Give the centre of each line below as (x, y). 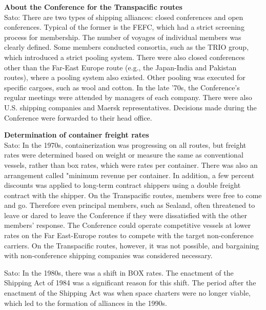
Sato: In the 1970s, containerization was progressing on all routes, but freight (125, 144)
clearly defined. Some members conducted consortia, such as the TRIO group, (127, 47)
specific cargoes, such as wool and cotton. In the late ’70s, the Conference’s (122, 87)
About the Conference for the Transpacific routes (93, 7)
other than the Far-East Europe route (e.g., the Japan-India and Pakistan (120, 67)
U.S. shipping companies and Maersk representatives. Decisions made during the (130, 107)
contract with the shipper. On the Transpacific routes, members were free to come (133, 195)
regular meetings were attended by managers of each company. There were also (128, 97)
